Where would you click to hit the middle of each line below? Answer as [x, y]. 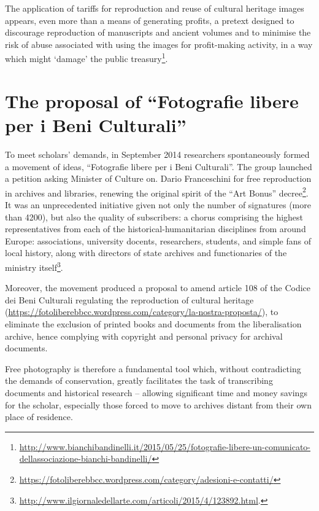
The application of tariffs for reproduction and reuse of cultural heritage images [155, 8]
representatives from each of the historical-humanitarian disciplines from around [156, 229]
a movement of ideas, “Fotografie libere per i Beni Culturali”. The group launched [159, 166]
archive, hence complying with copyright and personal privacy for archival [144, 336]
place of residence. [39, 417]
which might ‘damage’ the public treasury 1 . [86, 58]
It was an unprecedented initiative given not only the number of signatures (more [158, 204]
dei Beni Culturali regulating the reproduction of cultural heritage [129, 299]
